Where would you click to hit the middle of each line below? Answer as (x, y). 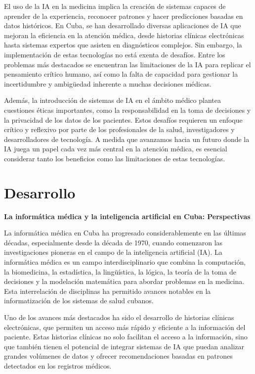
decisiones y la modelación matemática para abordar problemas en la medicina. (124, 281)
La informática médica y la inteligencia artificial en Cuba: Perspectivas (127, 216)
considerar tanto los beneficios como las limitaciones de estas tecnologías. (115, 158)
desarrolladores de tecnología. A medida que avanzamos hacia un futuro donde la (127, 139)
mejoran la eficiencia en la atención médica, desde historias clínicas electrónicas (124, 35)
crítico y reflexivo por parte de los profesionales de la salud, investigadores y (119, 129)
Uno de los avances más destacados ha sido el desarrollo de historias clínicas (119, 317)
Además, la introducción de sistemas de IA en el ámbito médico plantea (112, 100)
